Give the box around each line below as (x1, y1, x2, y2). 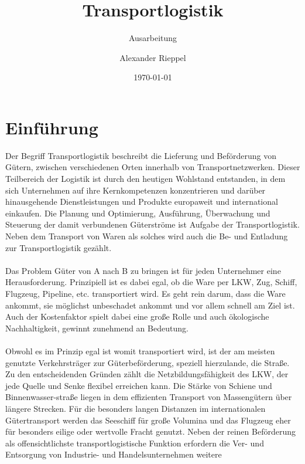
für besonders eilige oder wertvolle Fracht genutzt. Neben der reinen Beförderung (5, 425, 296, 438)
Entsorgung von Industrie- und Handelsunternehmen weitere (5, 448, 222, 460)
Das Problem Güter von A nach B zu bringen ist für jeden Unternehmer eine (5, 264, 281, 276)
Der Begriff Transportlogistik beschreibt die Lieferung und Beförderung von (5, 149, 276, 161)
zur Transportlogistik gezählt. (5, 241, 112, 253)
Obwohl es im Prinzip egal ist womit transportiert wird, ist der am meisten (5, 344, 275, 357)
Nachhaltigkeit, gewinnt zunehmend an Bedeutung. (5, 321, 189, 334)
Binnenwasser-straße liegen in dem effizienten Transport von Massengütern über (5, 391, 292, 403)
